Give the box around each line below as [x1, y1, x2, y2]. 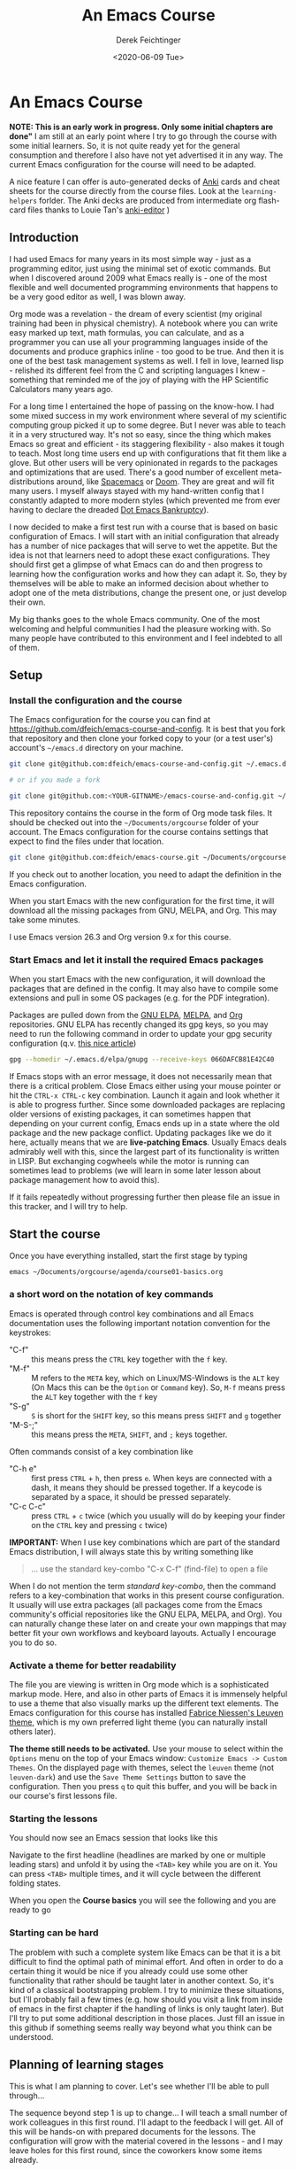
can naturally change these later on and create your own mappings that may [9, 1618, 287, 1629]
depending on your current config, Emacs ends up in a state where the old [9, 1117, 280, 1129]
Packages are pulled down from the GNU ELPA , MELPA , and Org [9, 1009, 243, 1020]
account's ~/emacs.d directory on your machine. [9, 743, 184, 753]
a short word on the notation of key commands [9, 1288, 214, 1301]
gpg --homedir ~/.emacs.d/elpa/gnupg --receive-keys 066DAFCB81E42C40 [9, 1054, 275, 1063]
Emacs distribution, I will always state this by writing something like [9, 1546, 254, 1556]
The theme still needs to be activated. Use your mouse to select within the [9, 1743, 284, 1754]
